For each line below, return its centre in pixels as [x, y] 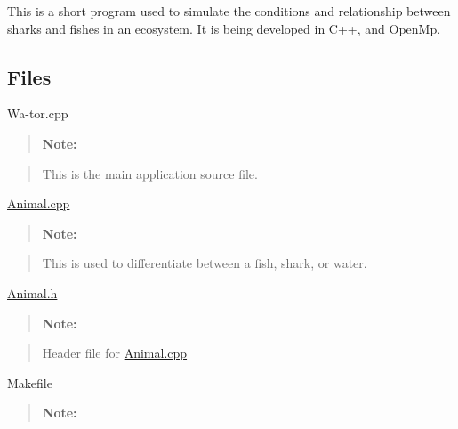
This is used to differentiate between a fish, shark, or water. [205, 263]
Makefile [30, 382]
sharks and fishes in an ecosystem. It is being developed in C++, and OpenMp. [224, 28]
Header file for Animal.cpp [115, 353]
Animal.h [32, 292]
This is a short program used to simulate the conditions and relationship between [229, 11]
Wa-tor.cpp [38, 113]
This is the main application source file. [150, 173]
